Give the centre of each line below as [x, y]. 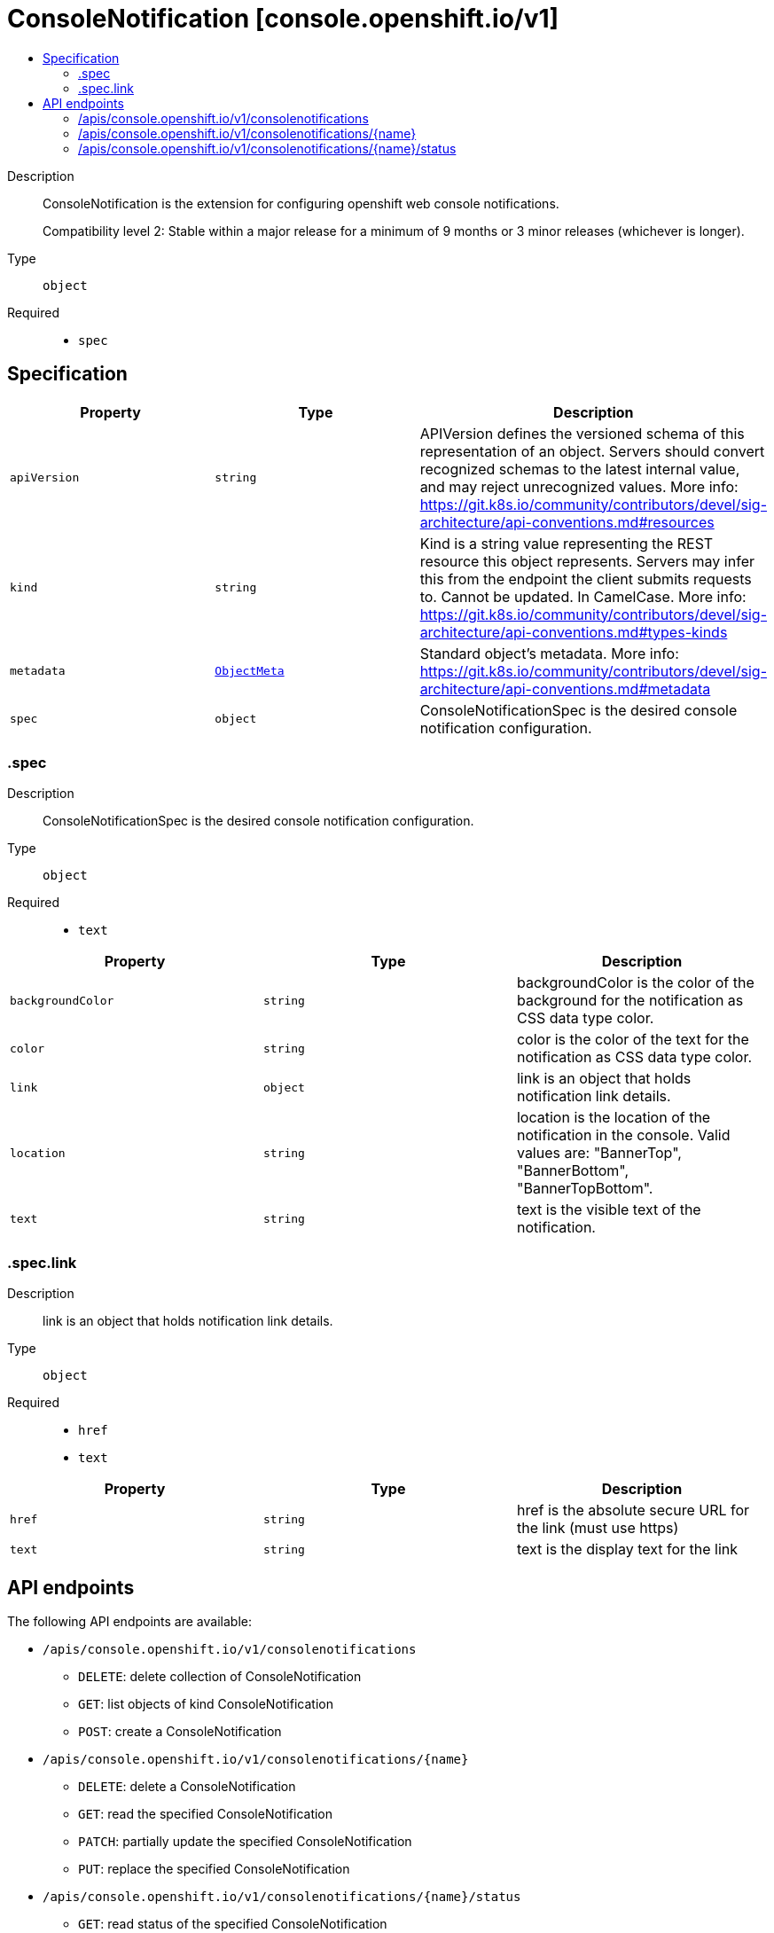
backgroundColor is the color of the [635, 983]
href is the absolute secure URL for [633, 1510]
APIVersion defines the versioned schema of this [582, 433]
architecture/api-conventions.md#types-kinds [574, 632]
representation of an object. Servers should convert [592, 451]
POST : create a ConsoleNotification [180, 1731]
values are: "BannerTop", [599, 1153]
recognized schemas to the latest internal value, [580, 469]
